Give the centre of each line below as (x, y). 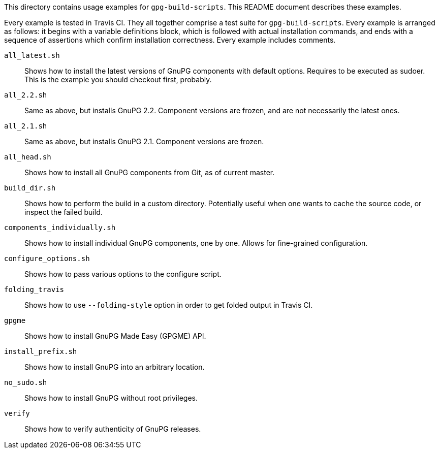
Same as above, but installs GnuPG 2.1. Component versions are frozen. (144, 141)
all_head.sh (28, 157)
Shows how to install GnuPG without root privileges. (111, 398)
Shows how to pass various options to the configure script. (123, 274)
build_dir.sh (30, 188)
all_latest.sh (32, 55)
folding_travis (34, 289)
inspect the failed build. (64, 212)
